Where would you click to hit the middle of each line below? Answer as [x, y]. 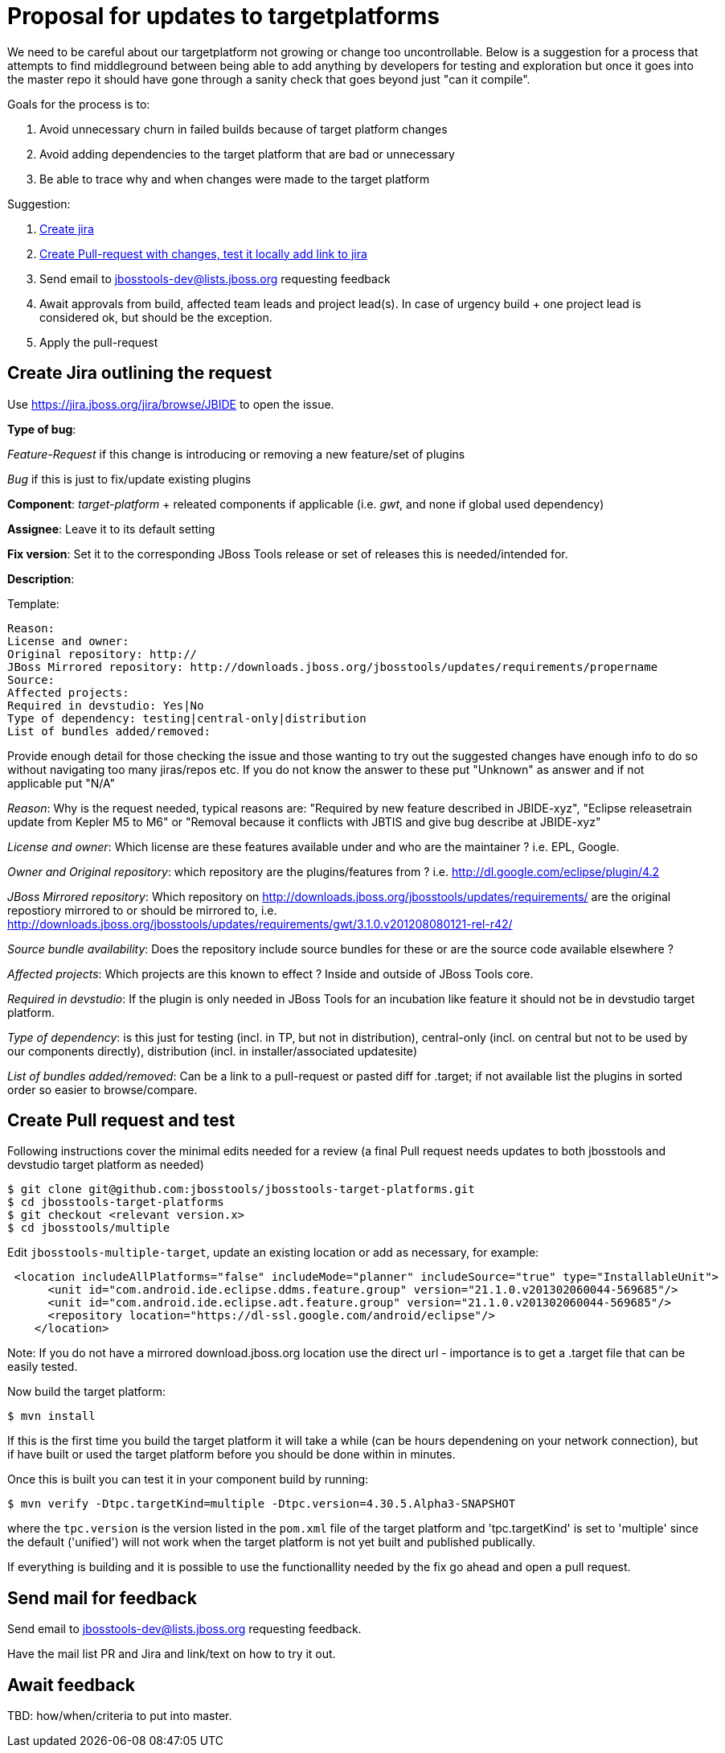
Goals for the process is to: [79, 104]
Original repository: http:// [102, 654]
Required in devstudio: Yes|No [106, 705]
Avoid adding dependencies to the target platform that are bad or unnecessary [247, 154]
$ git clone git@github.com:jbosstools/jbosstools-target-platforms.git [241, 1189]
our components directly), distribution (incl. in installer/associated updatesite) [212, 1051]
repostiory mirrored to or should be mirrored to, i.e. [142, 910]
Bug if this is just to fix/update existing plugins [129, 479]
